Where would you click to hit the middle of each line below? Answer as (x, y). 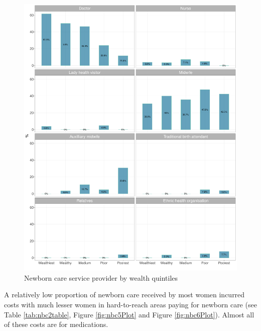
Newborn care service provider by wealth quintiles (101, 277)
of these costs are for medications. (56, 324)
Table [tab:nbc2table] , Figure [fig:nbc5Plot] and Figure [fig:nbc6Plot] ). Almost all (129, 314)
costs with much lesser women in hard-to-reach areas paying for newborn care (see (130, 304)
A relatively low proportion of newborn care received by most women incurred (124, 295)
